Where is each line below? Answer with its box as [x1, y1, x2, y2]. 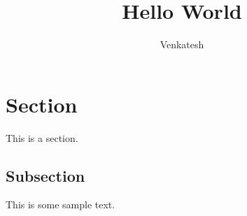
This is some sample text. [6, 197, 115, 212]
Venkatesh [160, 37, 204, 52]
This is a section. [6, 130, 78, 145]
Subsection [6, 164, 85, 186]
